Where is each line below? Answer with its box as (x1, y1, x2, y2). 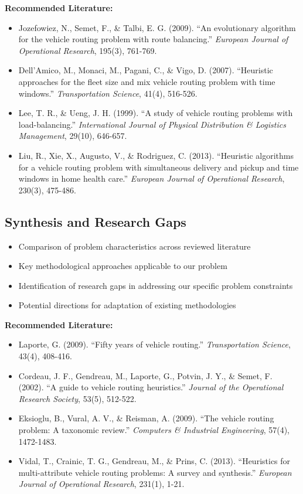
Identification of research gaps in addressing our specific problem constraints (18, 279, 293, 291)
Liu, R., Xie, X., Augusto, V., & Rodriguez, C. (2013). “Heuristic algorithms (18, 149, 294, 161)
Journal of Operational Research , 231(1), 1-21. (18, 478, 185, 490)
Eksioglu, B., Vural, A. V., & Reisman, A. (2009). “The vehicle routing (18, 412, 274, 424)
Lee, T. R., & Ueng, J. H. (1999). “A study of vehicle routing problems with (18, 107, 293, 119)
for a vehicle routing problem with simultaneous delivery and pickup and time (18, 161, 299, 173)
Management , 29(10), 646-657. (18, 130, 127, 142)
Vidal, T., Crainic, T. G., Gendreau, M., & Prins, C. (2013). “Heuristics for (18, 455, 291, 467)
